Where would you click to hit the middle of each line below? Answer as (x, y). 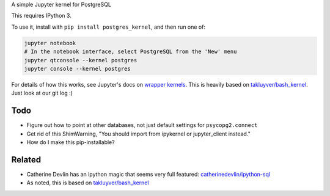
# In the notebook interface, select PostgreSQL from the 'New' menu (130, 52)
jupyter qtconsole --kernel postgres (81, 60)
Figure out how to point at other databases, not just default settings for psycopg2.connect (142, 125)
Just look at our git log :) (42, 93)
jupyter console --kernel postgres (77, 68)
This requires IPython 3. (41, 16)
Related (26, 160)
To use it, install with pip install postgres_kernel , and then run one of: (108, 27)
